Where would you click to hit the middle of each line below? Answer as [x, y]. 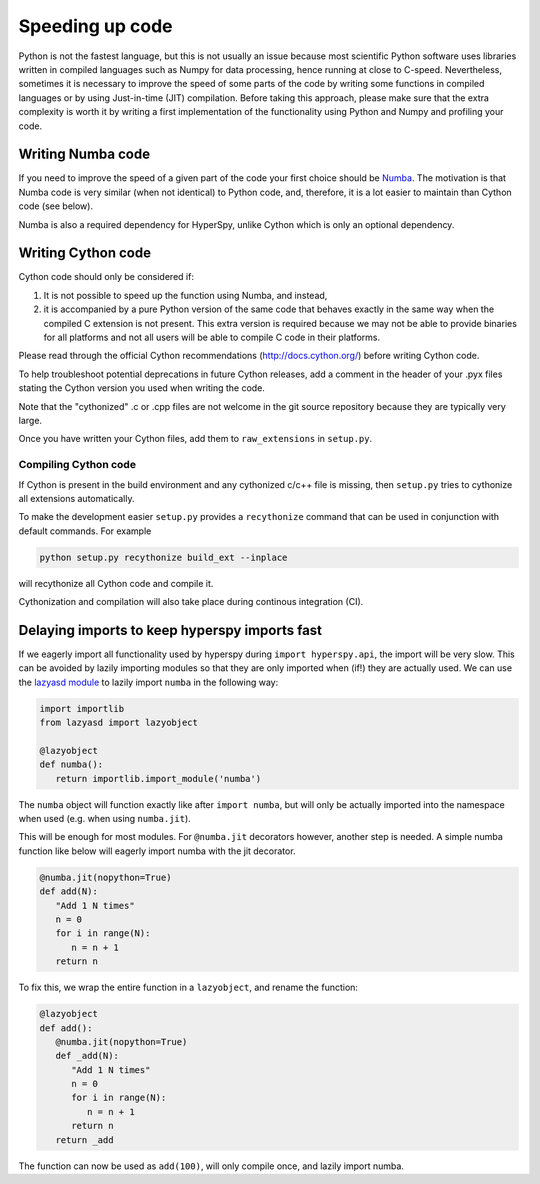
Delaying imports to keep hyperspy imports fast [170, 630]
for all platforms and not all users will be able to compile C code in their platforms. [211, 337]
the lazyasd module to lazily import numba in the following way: [148, 682]
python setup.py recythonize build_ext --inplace [163, 557]
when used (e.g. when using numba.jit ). [105, 819]
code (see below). [56, 206]
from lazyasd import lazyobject [119, 723]
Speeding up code [96, 26]
